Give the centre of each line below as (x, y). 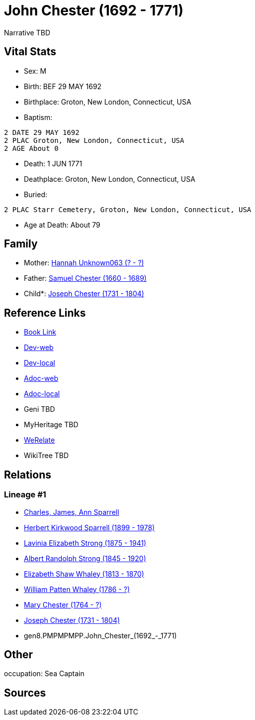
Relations (28, 475)
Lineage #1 (25, 495)
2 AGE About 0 (31, 148)
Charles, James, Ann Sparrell (72, 512)
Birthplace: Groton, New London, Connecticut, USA (108, 102)
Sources (25, 693)
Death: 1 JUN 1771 (53, 163)
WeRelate (40, 440)
